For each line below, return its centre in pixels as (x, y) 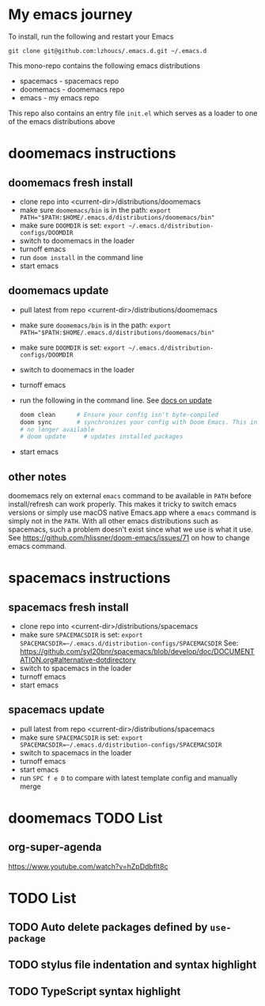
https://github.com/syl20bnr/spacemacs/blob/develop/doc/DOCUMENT (137, 652)
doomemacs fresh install (70, 182)
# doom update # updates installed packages (101, 437)
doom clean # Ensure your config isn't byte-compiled (119, 414)
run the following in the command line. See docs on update (115, 400)
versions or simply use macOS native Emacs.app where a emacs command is (132, 512)
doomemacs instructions (92, 154)
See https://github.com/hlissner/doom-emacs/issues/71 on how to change (129, 538)
